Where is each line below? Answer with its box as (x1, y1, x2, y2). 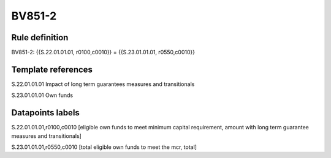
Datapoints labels (11, 107, 80, 118)
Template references (11, 64, 93, 74)
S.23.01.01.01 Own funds (11, 92, 74, 99)
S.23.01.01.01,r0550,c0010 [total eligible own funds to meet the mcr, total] (11, 143, 197, 151)
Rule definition (11, 32, 69, 43)
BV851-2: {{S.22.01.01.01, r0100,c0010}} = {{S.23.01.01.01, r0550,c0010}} (11, 49, 196, 56)
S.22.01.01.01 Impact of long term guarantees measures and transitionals (11, 80, 195, 88)
